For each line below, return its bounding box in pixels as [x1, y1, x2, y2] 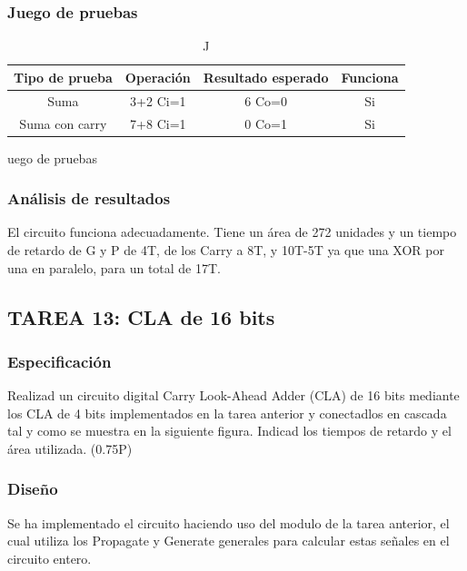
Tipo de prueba [14, 67, 113, 86]
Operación [124, 67, 191, 86]
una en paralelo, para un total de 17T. [7, 258, 221, 277]
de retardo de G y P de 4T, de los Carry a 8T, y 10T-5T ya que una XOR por [7, 241, 444, 259]
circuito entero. [7, 548, 92, 567]
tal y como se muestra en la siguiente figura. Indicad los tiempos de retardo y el [7, 421, 452, 440]
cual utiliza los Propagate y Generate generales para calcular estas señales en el [7, 531, 450, 550]
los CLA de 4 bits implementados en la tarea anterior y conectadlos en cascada [7, 403, 447, 422]
